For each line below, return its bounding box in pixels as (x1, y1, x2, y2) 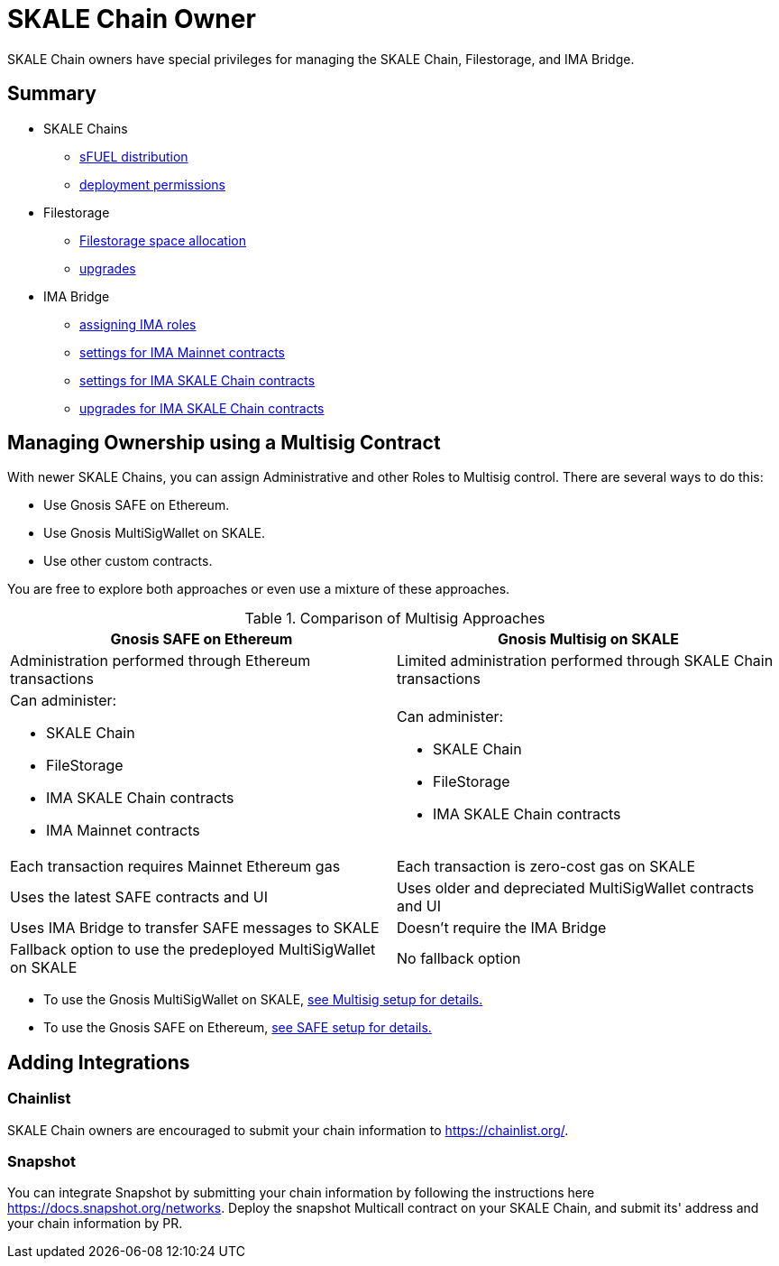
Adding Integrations (7, 1050, 190, 1074)
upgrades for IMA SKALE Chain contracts (79, 400, 325, 416)
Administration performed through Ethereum (10, 651, 311, 670)
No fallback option (397, 949, 521, 968)
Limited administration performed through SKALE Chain (397, 651, 774, 670)
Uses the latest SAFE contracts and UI (10, 888, 268, 907)
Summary (7, 82, 96, 106)
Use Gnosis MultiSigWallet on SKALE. (43, 525, 265, 541)
